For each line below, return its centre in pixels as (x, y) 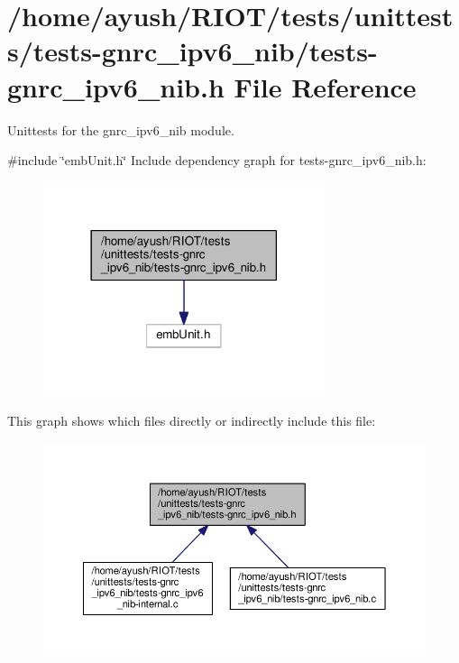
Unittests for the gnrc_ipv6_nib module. (121, 129)
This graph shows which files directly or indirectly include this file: (192, 421)
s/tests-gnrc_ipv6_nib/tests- (193, 51)
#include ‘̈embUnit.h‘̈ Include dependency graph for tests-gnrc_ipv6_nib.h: (217, 160)
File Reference (325, 86)
